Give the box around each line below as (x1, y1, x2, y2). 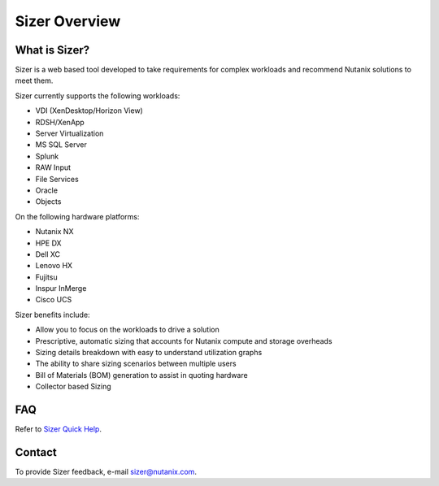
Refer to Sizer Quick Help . (15, 424, 102, 434)
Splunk (35, 151, 59, 161)
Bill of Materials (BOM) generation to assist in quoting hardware (35, 370, 248, 380)
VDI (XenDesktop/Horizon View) (35, 106, 144, 115)
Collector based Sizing (35, 382, 111, 392)
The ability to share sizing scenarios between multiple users (35, 358, 237, 369)
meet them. (15, 76, 54, 85)
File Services (35, 174, 79, 184)
